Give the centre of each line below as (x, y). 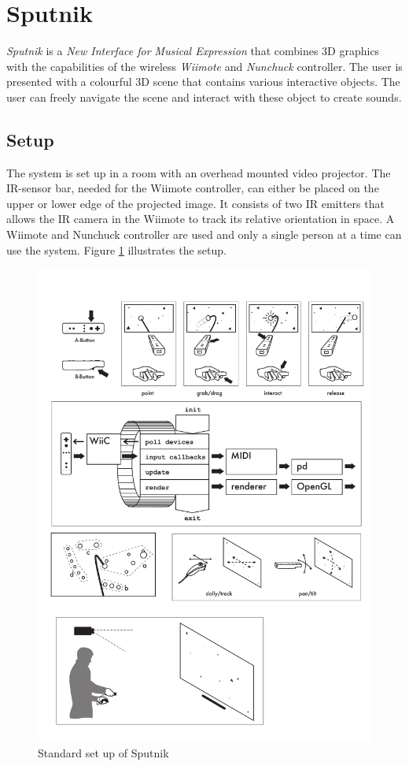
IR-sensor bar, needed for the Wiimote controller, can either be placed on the (193, 188)
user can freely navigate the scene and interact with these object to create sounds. (204, 97)
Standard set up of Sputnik (103, 752)
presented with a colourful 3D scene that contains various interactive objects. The (203, 82)
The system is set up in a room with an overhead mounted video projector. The (199, 172)
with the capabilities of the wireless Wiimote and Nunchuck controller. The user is (204, 66)
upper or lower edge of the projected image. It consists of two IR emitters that (195, 203)
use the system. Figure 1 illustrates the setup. (116, 249)
